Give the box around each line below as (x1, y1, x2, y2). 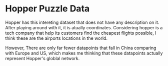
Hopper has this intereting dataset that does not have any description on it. (5, 19, 159, 25)
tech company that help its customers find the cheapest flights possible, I (5, 30, 156, 36)
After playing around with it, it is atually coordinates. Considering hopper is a (5, 24, 163, 30)
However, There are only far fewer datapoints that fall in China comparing (5, 45, 156, 51)
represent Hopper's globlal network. (5, 55, 80, 61)
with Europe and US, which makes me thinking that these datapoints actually (5, 50, 163, 56)
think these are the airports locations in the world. (5, 35, 107, 41)
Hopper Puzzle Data (5, 3, 90, 14)
